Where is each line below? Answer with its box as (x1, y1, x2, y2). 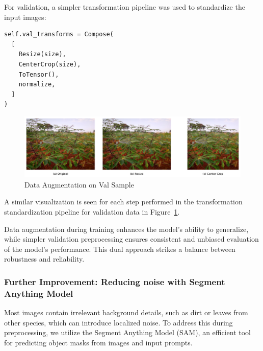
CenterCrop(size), (18, 60, 81, 68)
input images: (4, 11, 46, 22)
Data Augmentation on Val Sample (24, 179, 134, 190)
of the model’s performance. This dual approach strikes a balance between (4, 243, 235, 254)
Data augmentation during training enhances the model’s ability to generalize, (4, 223, 249, 234)
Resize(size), (18, 51, 66, 58)
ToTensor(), (18, 71, 59, 78)
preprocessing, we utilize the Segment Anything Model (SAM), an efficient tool (4, 327, 251, 338)
